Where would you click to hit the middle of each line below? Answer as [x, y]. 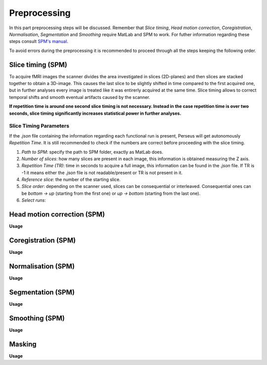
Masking [23, 344]
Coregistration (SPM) [43, 240]
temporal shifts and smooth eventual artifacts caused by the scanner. [80, 97]
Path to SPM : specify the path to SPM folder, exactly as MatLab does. [92, 152]
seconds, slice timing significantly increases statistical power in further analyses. [95, 113]
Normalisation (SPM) [42, 266]
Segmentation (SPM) [42, 292]
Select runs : [34, 200]
